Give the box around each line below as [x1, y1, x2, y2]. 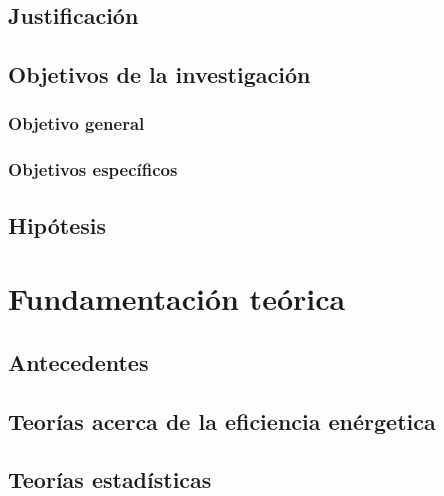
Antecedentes [8, 346, 149, 377]
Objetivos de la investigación [8, 59, 311, 90]
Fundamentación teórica [8, 278, 346, 319]
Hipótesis [8, 209, 106, 240]
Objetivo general [8, 111, 145, 136]
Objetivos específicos [8, 157, 178, 182]
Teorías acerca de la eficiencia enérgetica [8, 405, 436, 436]
